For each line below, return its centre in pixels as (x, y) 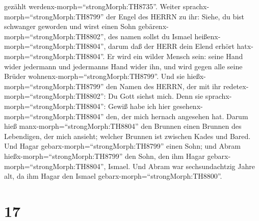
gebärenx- (153, 26)
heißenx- (208, 36)
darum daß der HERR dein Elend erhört (171, 46)
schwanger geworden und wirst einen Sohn (70, 26)
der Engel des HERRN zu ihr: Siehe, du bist (175, 16)
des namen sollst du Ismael (150, 36)
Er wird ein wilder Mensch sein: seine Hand (175, 56)
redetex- (236, 86)
